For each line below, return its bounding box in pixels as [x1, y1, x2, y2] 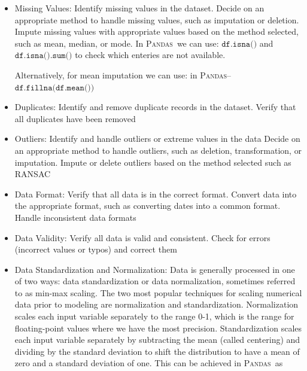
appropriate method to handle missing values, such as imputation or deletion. [14, 13, 299, 26]
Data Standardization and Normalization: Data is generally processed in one [14, 263, 295, 275]
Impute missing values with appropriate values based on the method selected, [14, 25, 299, 38]
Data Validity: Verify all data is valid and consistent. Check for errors [14, 231, 270, 244]
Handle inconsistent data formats [14, 211, 136, 223]
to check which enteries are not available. [75, 48, 226, 61]
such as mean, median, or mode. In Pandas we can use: [14, 37, 219, 49]
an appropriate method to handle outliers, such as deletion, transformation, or [14, 144, 302, 156]
